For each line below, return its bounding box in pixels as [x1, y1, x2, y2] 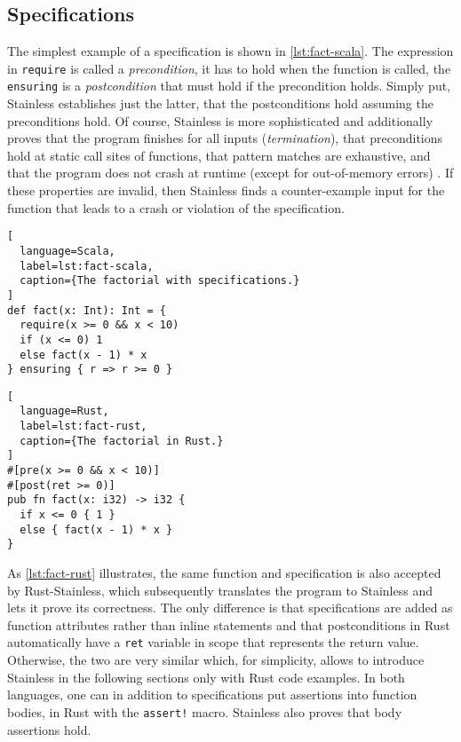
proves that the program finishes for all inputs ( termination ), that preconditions [7, 129, 443, 147]
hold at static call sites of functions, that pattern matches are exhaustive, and [7, 146, 431, 164]
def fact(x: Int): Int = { [7, 304, 166, 317]
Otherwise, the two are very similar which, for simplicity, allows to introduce [7, 651, 425, 669]
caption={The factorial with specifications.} [20, 274, 300, 288]
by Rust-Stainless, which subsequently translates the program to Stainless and [7, 580, 433, 599]
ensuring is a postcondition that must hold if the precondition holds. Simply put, [7, 76, 451, 95]
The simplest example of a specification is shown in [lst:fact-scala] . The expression [7, 42, 454, 60]
